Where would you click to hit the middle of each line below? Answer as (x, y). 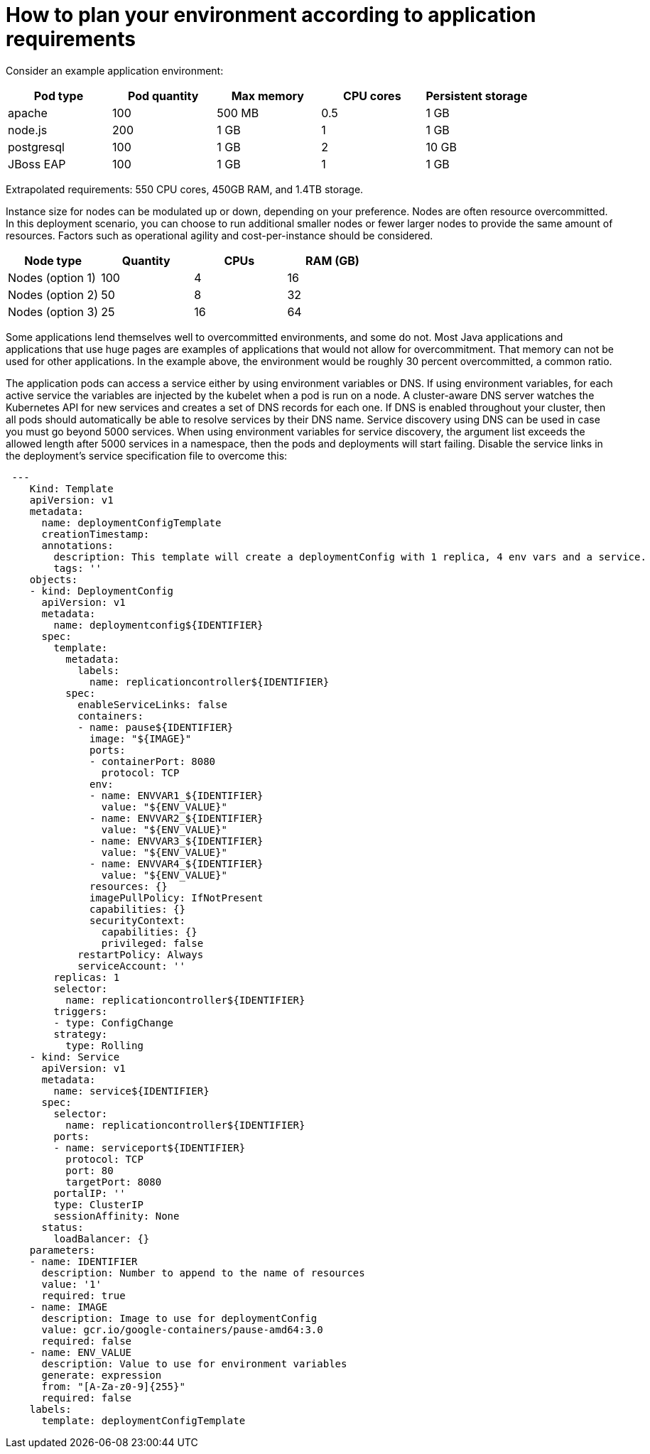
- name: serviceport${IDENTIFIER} (150, 1148)
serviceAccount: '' (131, 966)
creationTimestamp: (96, 534)
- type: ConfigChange (114, 1022)
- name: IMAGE (69, 1307)
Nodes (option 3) (53, 311)
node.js (28, 130)
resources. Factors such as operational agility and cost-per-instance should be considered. (220, 235)
